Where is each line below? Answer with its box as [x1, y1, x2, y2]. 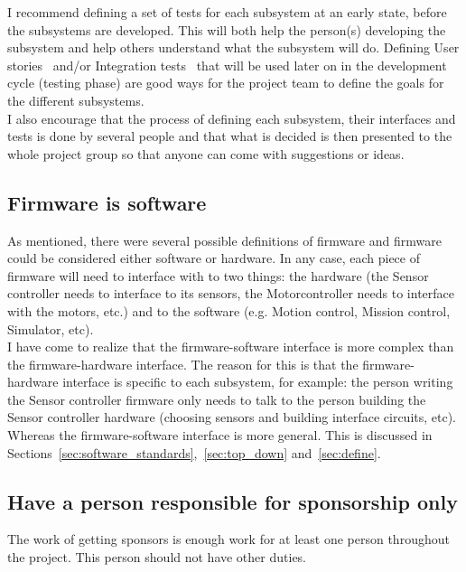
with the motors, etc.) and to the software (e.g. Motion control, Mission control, [7, 301, 451, 320]
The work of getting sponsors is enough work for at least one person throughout [7, 530, 450, 549]
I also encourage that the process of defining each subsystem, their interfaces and [7, 108, 456, 127]
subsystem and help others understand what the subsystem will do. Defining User [7, 38, 460, 57]
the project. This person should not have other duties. [7, 548, 307, 567]
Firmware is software [7, 188, 207, 216]
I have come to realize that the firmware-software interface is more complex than [7, 337, 454, 356]
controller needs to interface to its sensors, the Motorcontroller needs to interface [7, 284, 455, 303]
